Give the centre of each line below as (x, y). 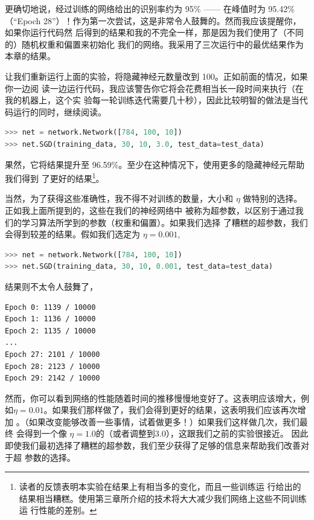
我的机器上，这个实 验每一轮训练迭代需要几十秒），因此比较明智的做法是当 (152, 100)
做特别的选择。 (273, 198)
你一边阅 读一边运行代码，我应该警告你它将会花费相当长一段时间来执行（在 (154, 88)
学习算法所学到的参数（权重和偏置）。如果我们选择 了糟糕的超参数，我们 (165, 222)
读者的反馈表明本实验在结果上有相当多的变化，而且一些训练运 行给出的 (160, 486)
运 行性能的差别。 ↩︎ (58, 510)
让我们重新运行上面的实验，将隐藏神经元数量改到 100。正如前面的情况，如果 (156, 76)
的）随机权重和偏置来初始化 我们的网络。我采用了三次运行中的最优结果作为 (154, 44)
